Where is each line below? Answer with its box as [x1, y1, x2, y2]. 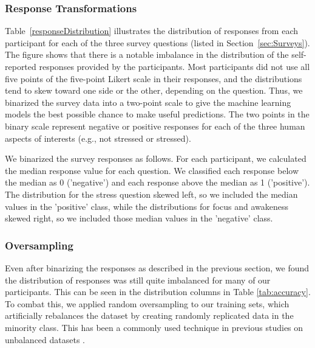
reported [5, 60, 36, 72]
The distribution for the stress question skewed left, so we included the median [5, 187, 298, 200]
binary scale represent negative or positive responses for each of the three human [5, 119, 305, 132]
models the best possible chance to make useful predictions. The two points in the [5, 108, 310, 120]
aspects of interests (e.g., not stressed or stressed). [5, 131, 191, 144]
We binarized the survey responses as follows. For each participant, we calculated [5, 152, 307, 165]
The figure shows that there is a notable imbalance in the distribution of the [5, 48, 289, 61]
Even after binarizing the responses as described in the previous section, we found [5, 261, 310, 274]
